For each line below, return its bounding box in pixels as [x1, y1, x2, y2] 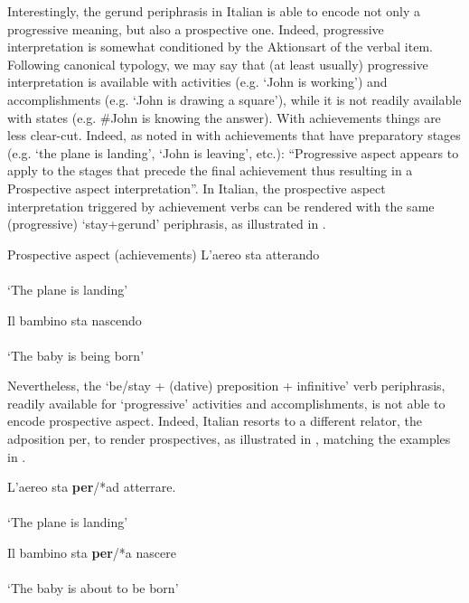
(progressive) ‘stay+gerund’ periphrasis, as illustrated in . [7, 214, 326, 233]
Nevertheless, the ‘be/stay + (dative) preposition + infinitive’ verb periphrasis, [7, 376, 446, 395]
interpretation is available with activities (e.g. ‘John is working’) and [7, 72, 388, 91]
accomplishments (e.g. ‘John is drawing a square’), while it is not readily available [7, 90, 462, 108]
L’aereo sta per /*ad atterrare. [7, 477, 176, 496]
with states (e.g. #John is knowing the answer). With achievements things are [7, 108, 441, 127]
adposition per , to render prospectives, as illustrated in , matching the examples [7, 429, 451, 448]
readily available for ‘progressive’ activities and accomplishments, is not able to [7, 393, 446, 412]
